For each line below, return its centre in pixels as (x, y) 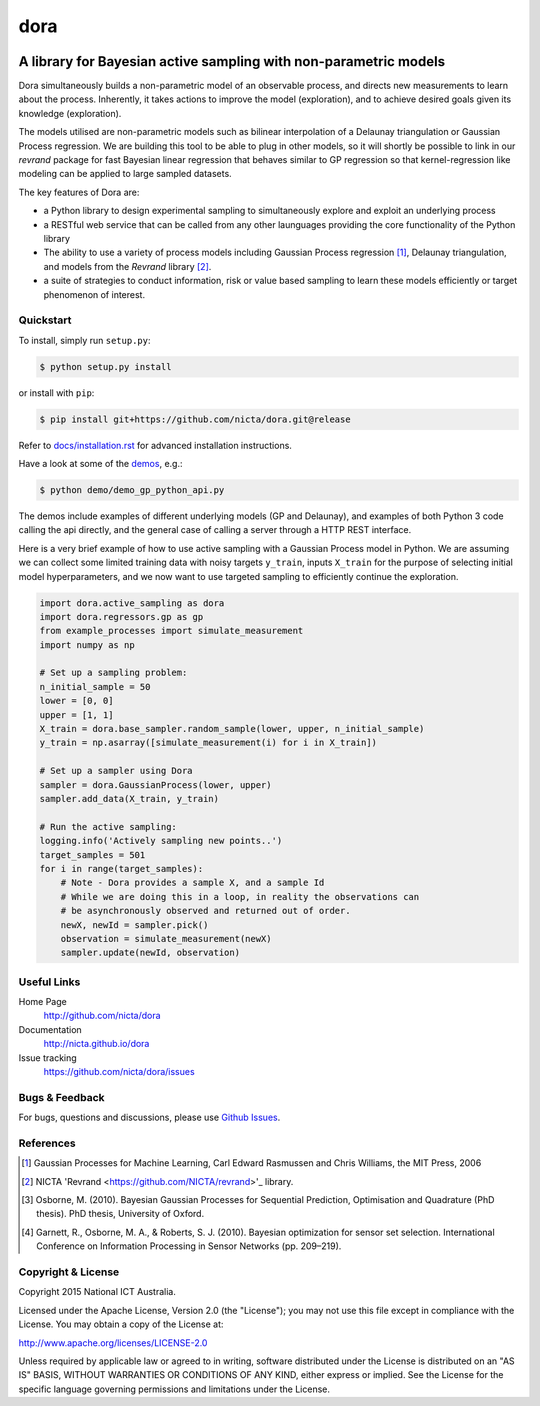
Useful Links (49, 982)
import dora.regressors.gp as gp (121, 616)
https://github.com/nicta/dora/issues (119, 1071)
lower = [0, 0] (76, 701)
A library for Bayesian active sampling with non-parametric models (231, 61)
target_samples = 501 (92, 854)
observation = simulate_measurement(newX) (166, 938)
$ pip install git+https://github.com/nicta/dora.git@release (195, 419)
